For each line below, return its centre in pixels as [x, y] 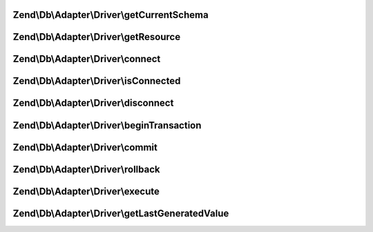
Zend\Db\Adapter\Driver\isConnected [97, 81]
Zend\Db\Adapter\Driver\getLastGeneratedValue [121, 213]
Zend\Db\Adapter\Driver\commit [85, 147]
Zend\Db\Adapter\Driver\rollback [86, 169]
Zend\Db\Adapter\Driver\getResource [97, 37]
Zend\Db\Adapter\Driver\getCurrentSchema [111, 15]
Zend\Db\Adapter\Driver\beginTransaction [107, 125]
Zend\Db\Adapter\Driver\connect [87, 59]
